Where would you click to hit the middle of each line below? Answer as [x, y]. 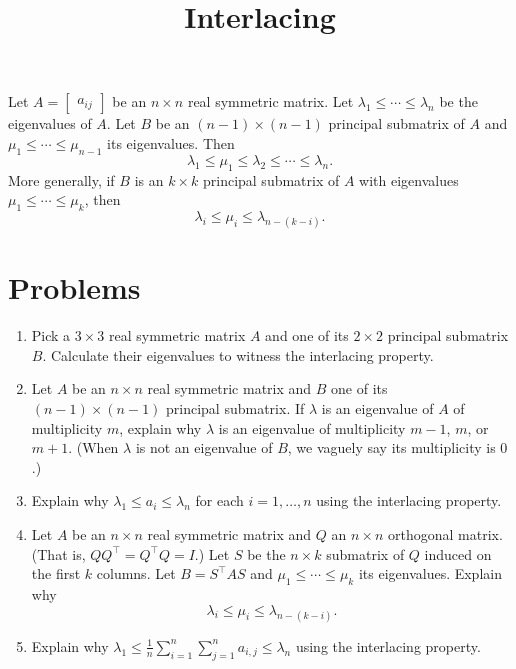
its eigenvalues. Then [171, 142]
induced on [458, 553]
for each [219, 500]
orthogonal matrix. [445, 534]
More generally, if [61, 179]
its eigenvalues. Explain [430, 573]
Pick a [51, 335]
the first [56, 573]
